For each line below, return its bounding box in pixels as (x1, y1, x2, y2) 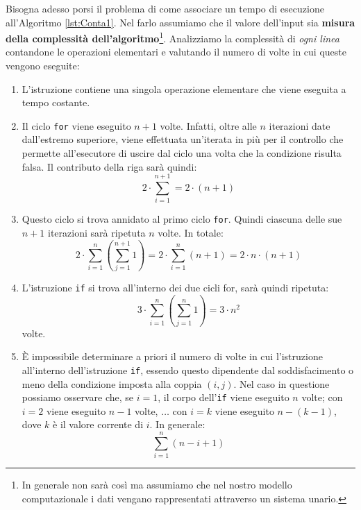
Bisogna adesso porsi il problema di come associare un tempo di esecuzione (6, 1, 324, 15)
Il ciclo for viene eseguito (22, 118, 131, 133)
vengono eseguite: (6, 58, 80, 73)
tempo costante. (22, 95, 90, 110)
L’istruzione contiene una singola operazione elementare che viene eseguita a (22, 81, 346, 96)
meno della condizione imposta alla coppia (22, 376, 202, 391)
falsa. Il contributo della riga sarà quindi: (22, 159, 197, 173)
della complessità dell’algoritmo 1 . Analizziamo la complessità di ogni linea (6, 29, 339, 45)
